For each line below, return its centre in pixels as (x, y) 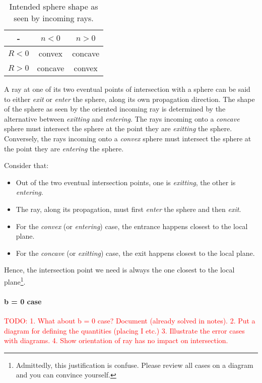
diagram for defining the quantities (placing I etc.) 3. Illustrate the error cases (124, 330)
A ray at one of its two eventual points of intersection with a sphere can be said (127, 89)
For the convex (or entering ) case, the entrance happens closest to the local (132, 226)
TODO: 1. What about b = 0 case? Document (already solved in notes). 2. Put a (130, 320)
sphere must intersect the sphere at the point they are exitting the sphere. (118, 128)
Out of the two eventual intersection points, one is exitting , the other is (126, 182)
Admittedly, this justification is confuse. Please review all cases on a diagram (135, 365)
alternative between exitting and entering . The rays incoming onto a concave (122, 118)
